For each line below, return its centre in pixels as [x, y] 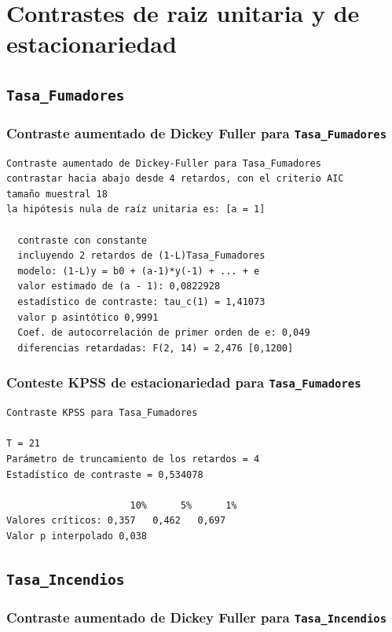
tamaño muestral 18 [57, 194]
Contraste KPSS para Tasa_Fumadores [102, 413]
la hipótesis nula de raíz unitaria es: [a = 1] [136, 209]
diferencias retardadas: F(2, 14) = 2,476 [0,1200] [156, 348]
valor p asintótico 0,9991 [88, 317]
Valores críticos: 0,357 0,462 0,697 [116, 521]
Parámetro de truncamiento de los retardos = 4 [133, 459]
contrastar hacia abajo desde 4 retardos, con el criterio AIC [175, 179]
